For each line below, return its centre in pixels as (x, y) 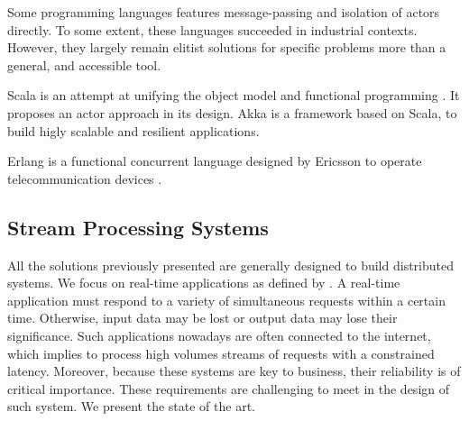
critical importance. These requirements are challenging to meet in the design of (228, 388)
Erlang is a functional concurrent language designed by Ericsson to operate (215, 161)
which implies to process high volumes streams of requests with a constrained (221, 353)
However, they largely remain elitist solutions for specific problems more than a (227, 47)
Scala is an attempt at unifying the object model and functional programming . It (234, 95)
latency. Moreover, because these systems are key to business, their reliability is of (234, 371)
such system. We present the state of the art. (131, 406)
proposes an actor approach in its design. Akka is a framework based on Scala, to (232, 112)
